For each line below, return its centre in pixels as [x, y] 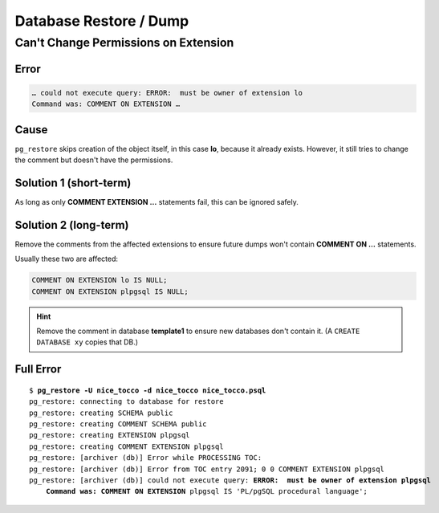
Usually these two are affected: [67, 259]
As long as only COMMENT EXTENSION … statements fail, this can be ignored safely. [156, 202]
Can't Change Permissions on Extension [124, 43]
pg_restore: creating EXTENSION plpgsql [110, 435]
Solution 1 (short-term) [73, 183]
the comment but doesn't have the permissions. [94, 160]
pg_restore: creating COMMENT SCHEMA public [118, 424]
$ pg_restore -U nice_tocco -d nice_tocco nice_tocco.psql [148, 390]
